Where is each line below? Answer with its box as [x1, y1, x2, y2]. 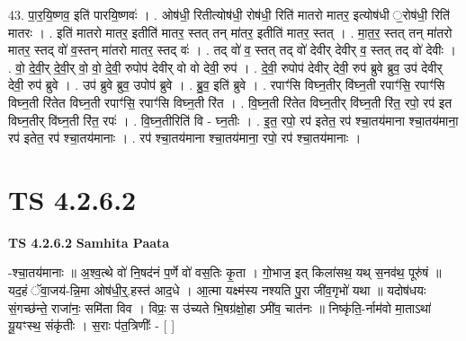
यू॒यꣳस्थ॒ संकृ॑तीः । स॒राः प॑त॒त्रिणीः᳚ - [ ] [8, 316, 175, 335]
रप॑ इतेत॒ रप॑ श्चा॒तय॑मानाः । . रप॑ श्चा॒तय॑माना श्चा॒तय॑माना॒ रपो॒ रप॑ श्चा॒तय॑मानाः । [8, 128, 362, 147]
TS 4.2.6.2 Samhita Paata [8, 232, 170, 251]
